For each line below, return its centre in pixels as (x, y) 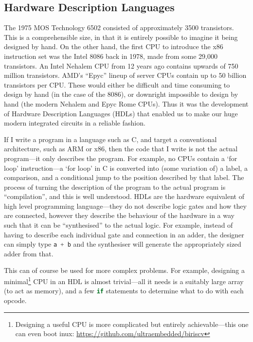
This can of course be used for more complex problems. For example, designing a (125, 270)
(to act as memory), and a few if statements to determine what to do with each (124, 291)
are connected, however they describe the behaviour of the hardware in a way (119, 215)
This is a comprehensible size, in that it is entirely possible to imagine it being (121, 37)
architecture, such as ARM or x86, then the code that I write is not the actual (121, 149)
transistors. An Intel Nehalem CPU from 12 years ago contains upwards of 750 (121, 65)
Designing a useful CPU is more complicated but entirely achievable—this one (132, 324)
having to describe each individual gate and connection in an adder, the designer (124, 234)
